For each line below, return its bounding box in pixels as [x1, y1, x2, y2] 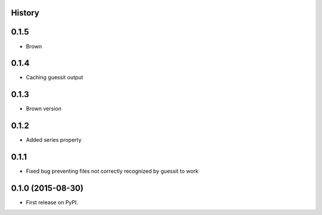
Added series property [26, 136, 82, 144]
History [11, 8, 40, 18]
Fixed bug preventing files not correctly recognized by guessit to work [26, 167, 199, 175]
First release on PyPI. [26, 199, 79, 206]
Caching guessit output [26, 74, 83, 81]
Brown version [26, 105, 62, 113]
